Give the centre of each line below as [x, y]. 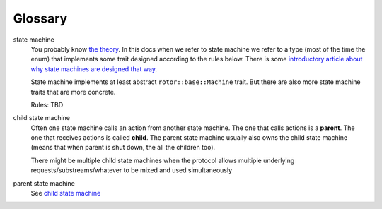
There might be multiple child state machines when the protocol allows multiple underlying [163, 160]
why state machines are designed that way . [94, 69]
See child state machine [66, 193]
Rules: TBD [47, 104]
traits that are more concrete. [73, 92]
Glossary [40, 18]
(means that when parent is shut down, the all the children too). [123, 148]
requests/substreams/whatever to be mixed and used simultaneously [132, 170]
